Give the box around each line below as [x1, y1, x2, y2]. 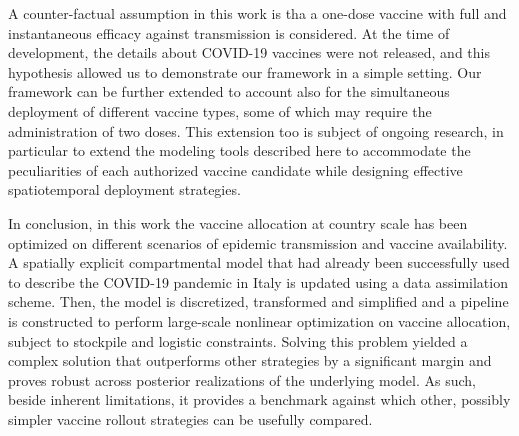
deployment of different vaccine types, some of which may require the [8, 100, 432, 121]
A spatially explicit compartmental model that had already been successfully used [8, 252, 510, 273]
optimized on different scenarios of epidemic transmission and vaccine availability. [8, 232, 508, 253]
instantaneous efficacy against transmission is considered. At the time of [8, 22, 450, 43]
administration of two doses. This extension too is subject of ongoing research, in [8, 120, 504, 141]
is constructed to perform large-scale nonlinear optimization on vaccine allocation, [8, 310, 511, 331]
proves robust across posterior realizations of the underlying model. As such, [8, 369, 476, 390]
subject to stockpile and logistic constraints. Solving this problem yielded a [8, 330, 468, 351]
